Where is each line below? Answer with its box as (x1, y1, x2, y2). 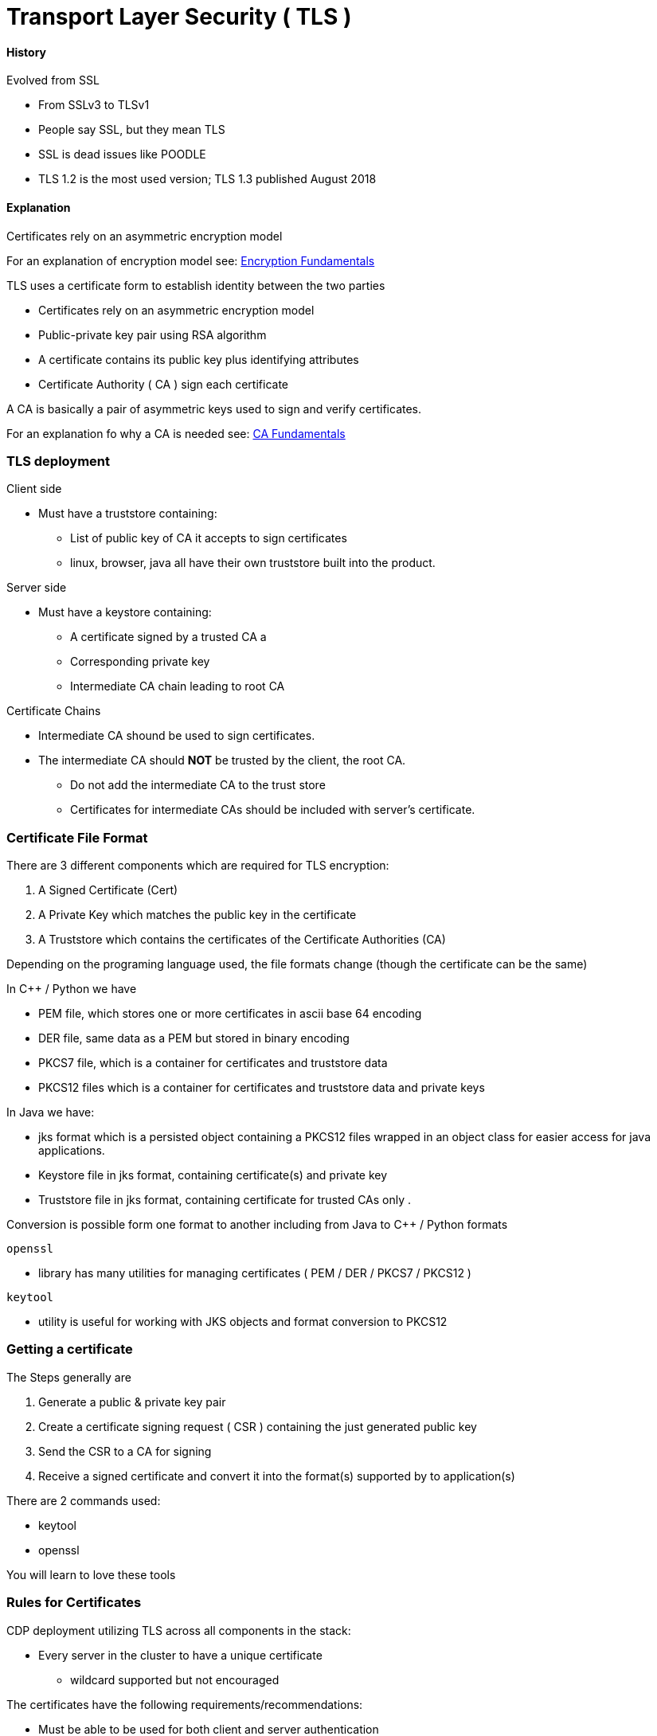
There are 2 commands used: (6, 1493, 161, 1507)
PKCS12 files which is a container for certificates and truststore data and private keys (38, 1081, 485, 1095)
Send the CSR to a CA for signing (38, 1444, 212, 1458)
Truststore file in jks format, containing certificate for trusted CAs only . (38, 1193, 412, 1207)
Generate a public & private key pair (38, 1394, 226, 1409)
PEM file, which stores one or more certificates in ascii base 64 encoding (38, 1007, 422, 1021)
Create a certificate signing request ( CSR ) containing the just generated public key (38, 1419, 477, 1433)
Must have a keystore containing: (38, 605, 212, 620)
